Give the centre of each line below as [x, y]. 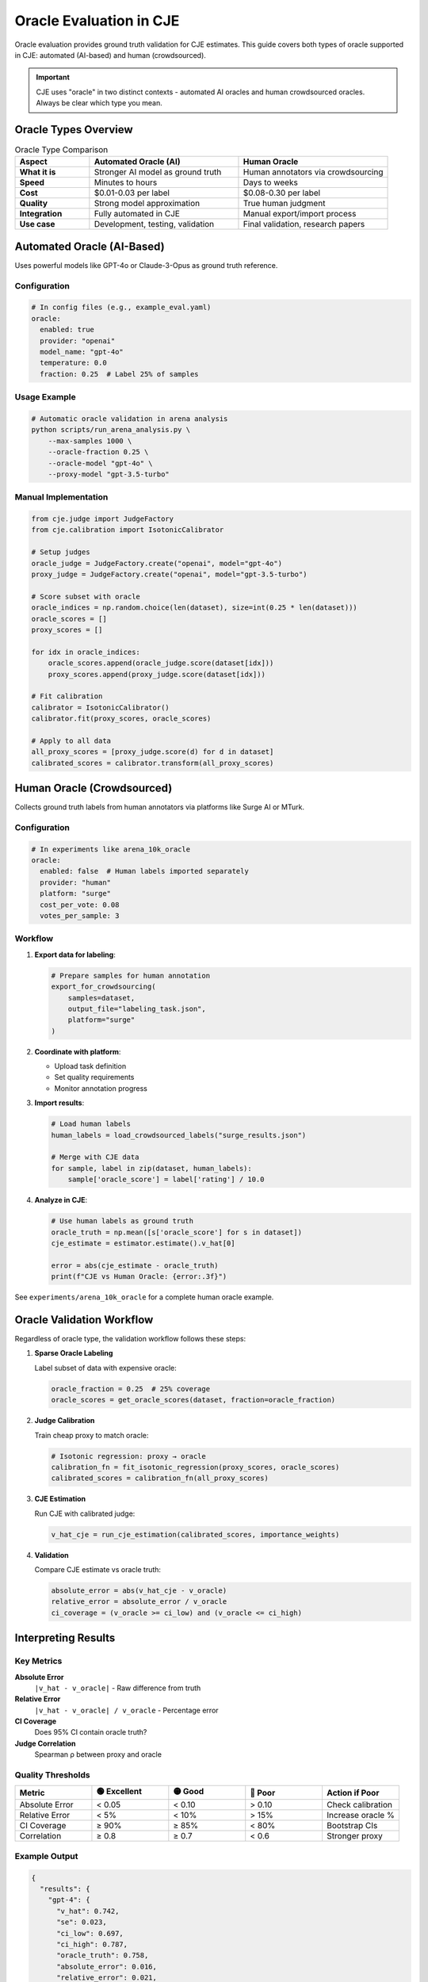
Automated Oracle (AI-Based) [90, 246]
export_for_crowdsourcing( [103, 987]
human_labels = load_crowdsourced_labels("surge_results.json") [179, 1135]
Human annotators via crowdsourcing [313, 172]
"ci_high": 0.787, [92, 1944]
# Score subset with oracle [86, 596]
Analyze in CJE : [61, 1200]
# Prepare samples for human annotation [130, 976]
